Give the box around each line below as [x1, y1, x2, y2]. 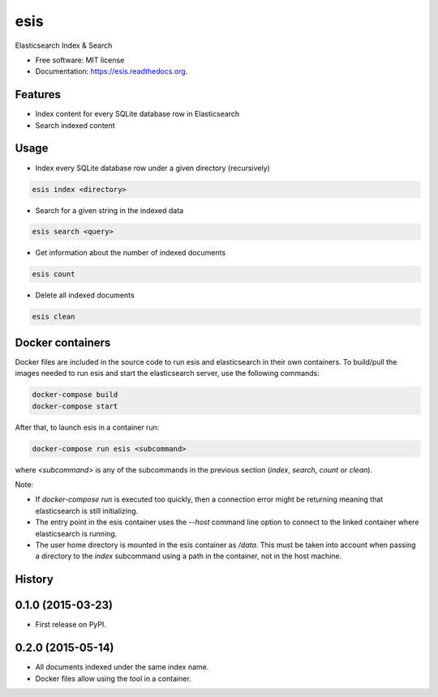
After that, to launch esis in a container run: [15, 422, 160, 432]
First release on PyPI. [35, 620, 107, 630]
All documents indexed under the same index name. [35, 662, 209, 672]
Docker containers [15, 336, 111, 349]
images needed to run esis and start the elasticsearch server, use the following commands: [15, 369, 320, 378]
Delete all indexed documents [35, 290, 135, 300]
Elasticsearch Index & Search [15, 41, 113, 50]
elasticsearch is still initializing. [35, 506, 139, 515]
